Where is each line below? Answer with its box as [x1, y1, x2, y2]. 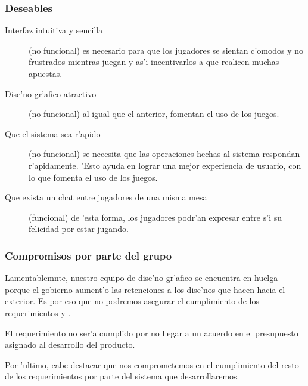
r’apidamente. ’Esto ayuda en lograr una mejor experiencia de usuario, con [29, 159, 301, 171]
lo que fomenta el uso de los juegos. [29, 171, 158, 183]
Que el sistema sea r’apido [5, 127, 101, 140]
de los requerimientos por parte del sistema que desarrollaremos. [5, 370, 239, 382]
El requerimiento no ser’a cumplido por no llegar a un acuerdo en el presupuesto [5, 326, 298, 339]
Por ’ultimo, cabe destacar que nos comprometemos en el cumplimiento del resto [5, 358, 299, 370]
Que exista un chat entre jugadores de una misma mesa [5, 191, 207, 203]
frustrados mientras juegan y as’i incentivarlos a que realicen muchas [29, 55, 279, 68]
